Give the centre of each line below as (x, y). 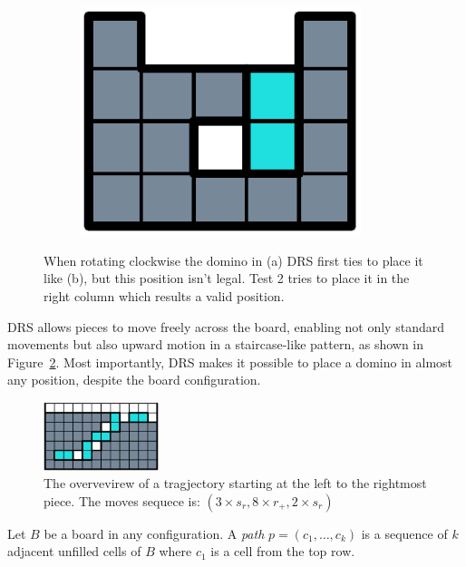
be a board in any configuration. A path (154, 533)
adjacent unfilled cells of (74, 551)
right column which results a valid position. (164, 295)
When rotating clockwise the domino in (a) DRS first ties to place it (233, 260)
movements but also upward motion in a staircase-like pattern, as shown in (216, 344)
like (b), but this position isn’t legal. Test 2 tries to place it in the (227, 278)
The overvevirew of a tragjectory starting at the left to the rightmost (235, 483)
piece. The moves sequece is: (122, 500)
